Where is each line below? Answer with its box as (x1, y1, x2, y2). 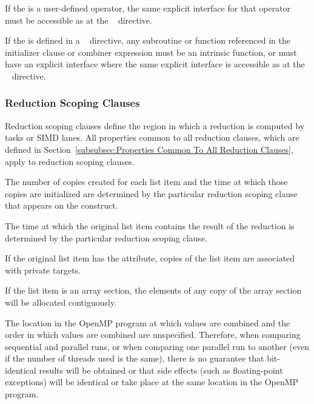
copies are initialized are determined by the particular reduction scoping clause (5, 187, 298, 200)
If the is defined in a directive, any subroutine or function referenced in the (5, 34, 290, 47)
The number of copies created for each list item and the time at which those (5, 175, 288, 188)
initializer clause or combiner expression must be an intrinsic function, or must (5, 45, 297, 58)
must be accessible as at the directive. (5, 13, 152, 26)
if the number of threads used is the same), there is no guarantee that (5, 352, 264, 365)
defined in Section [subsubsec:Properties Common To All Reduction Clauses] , (5, 143, 293, 155)
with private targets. (5, 263, 81, 276)
